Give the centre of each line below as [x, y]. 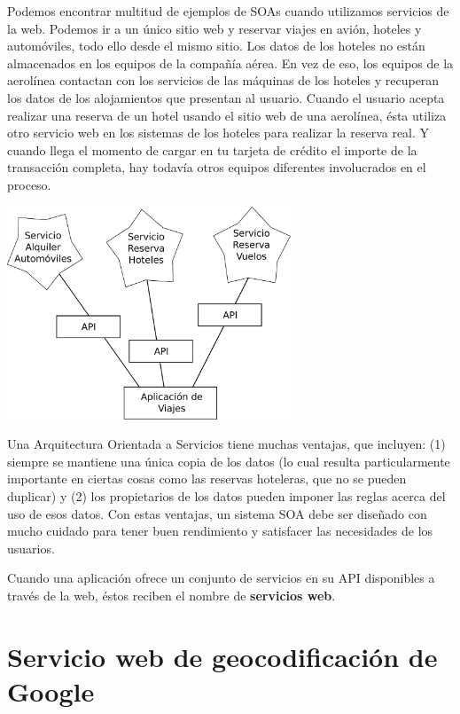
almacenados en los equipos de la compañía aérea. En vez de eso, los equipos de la [230, 63]
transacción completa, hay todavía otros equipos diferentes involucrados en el [217, 167]
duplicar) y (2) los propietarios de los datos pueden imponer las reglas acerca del [226, 495]
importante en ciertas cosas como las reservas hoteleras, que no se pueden [207, 479]
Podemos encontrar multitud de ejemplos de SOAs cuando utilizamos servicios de [228, 11]
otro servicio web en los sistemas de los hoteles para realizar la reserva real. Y [218, 133]
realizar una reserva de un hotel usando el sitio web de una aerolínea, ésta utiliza [227, 115]
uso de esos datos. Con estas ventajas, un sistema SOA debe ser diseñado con [217, 513]
